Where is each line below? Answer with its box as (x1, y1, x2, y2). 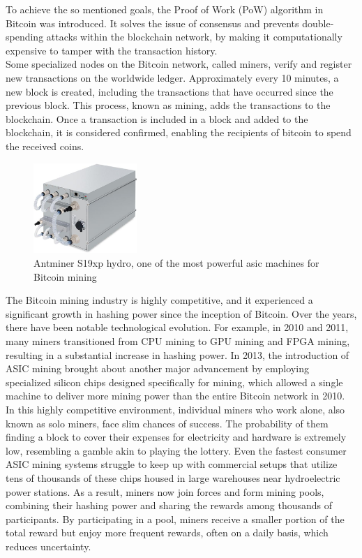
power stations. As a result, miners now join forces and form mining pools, (6, 484, 324, 499)
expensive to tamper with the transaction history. (6, 43, 218, 57)
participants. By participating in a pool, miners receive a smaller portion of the (6, 511, 345, 526)
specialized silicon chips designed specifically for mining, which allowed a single (6, 374, 343, 389)
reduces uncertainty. (6, 538, 91, 553)
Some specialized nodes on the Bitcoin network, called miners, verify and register (6, 57, 352, 71)
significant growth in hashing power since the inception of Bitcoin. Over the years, (6, 306, 357, 321)
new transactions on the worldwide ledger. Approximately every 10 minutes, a (6, 70, 339, 85)
